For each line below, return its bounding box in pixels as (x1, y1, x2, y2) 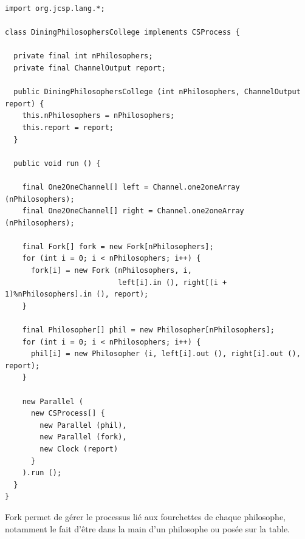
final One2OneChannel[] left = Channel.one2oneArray (22, 182, 240, 191)
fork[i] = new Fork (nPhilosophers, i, (30, 266, 192, 275)
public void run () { (13, 159, 101, 168)
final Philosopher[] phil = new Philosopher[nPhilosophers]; (22, 326, 275, 335)
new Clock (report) (39, 444, 118, 453)
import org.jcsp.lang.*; (5, 4, 105, 13)
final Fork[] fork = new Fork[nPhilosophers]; (22, 242, 214, 251)
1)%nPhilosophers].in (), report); (5, 290, 149, 299)
